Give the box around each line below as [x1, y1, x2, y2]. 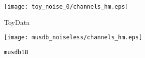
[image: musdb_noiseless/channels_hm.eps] [4, 34, 143, 41]
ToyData [4, 17, 30, 27]
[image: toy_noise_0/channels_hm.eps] [4, 3, 129, 10]
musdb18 [4, 48, 29, 56]
